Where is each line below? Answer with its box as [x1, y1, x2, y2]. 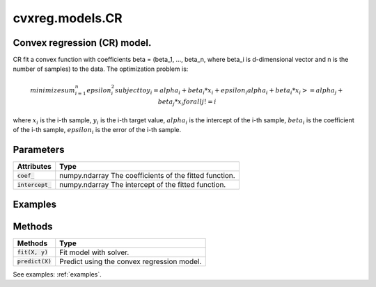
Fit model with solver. [59, 247, 130, 257]
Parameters [13, 143, 65, 156]
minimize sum [30, 86, 76, 94]
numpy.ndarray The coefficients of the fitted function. [59, 171, 236, 181]
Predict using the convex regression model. [59, 256, 202, 266]
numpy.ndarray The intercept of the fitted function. [59, 180, 226, 190]
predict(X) [17, 258, 52, 265]
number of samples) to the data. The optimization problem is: [13, 65, 189, 73]
